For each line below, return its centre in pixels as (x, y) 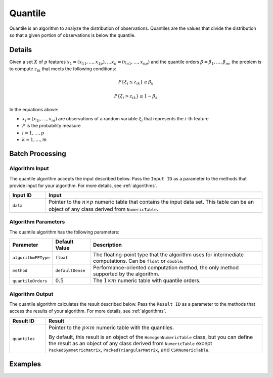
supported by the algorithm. (126, 274)
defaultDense (70, 271)
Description (107, 245)
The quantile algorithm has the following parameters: (64, 232)
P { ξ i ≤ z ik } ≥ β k (136, 82)
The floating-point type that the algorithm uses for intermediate (168, 254)
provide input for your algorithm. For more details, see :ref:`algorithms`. (83, 186)
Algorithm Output (31, 294)
